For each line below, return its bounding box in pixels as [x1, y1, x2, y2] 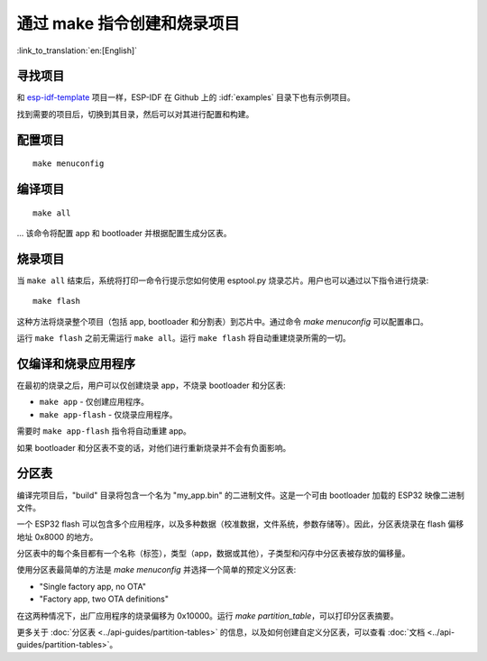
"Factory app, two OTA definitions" [39, 593, 169, 604]
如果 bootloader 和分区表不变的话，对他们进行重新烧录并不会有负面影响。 [16, 442, 291, 453]
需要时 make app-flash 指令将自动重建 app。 [16, 426, 191, 436]
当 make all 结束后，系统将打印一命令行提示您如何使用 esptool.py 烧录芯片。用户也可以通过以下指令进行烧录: [16, 275, 429, 286]
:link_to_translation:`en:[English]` [16, 45, 138, 56]
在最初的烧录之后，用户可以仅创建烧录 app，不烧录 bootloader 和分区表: [16, 380, 286, 391]
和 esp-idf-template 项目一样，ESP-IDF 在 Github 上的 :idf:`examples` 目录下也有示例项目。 [16, 92, 355, 103]
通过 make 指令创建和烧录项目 [16, 14, 241, 33]
